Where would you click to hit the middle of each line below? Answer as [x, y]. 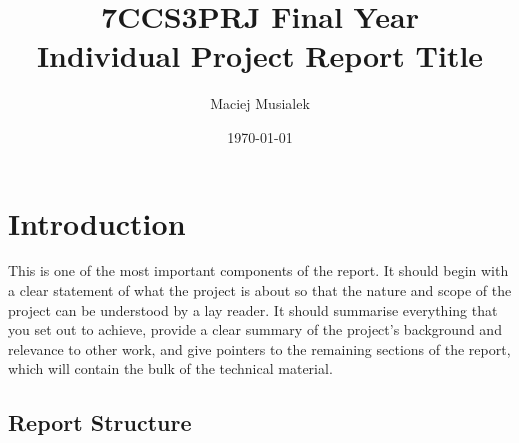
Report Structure [100, 422]
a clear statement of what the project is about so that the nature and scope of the [260, 290]
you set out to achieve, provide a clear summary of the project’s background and [255, 329]
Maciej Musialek [260, 103]
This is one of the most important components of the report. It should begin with [258, 270]
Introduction [97, 222]
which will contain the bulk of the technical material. [170, 368]
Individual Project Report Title [260, 55]
